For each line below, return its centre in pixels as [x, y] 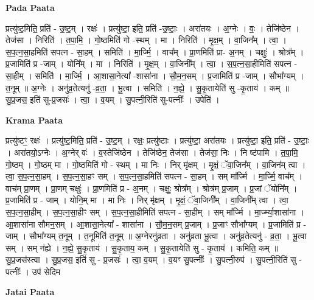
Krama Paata [34, 120]
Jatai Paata [30, 292]
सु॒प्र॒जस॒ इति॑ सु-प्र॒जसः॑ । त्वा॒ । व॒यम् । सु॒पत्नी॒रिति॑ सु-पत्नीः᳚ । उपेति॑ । [113, 99]
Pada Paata [30, 7]
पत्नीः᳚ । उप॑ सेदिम [33, 271]
